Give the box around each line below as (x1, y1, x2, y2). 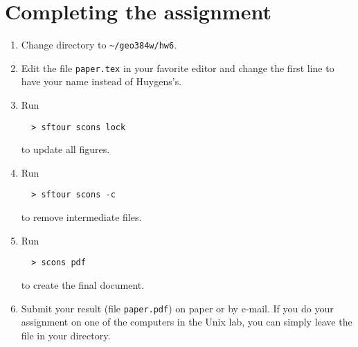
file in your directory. (21, 328, 111, 342)
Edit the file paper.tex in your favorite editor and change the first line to (21, 60, 334, 75)
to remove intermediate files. (21, 210, 142, 224)
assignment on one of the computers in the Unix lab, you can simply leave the (21, 314, 352, 329)
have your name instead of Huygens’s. (21, 74, 182, 89)
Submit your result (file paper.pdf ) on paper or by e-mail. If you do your (21, 301, 334, 315)
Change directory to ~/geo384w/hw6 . (21, 37, 177, 52)
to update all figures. (21, 142, 110, 157)
